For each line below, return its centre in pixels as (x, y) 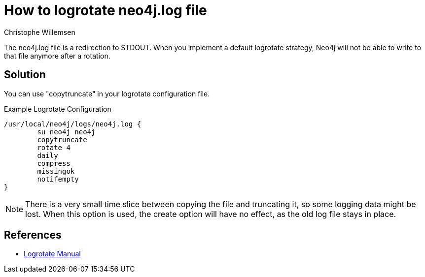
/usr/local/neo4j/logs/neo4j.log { (73, 124)
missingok (56, 171)
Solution (25, 75)
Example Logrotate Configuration (58, 109)
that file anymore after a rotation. (57, 56)
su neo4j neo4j (66, 132)
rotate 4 (54, 147)
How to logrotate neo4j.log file (106, 10)
